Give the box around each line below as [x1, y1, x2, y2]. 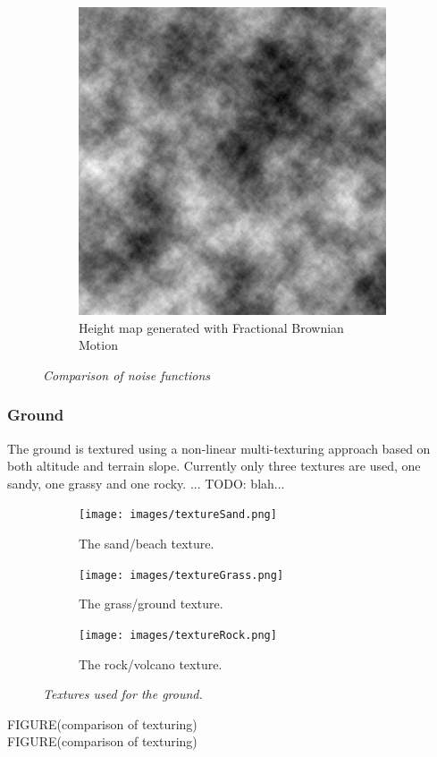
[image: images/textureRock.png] [79, 628, 277, 642]
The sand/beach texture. [79, 534, 214, 553]
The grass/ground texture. [79, 594, 223, 613]
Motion [79, 336, 118, 354]
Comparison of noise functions [43, 365, 210, 384]
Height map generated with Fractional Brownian [79, 318, 344, 336]
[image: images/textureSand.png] [79, 508, 277, 522]
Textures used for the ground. [43, 685, 203, 703]
